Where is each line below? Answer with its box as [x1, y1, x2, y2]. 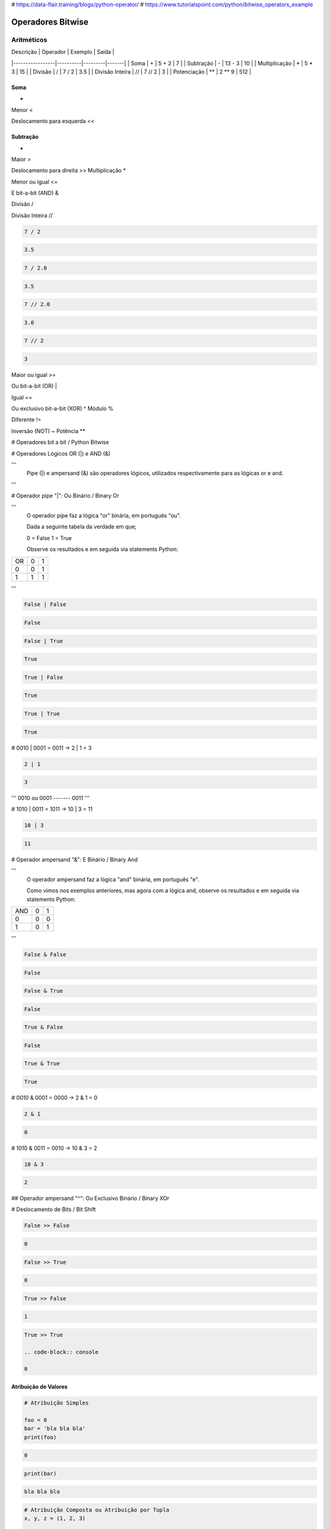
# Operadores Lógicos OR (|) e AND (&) [11, 450, 111, 457]
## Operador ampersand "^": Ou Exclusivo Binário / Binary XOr [11, 1194, 170, 1202]
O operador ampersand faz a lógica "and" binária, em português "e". [26, 875, 200, 883]
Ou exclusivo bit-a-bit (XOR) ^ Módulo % [11, 405, 114, 412]
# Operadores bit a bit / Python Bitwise [11, 439, 109, 446]
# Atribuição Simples [24, 1399, 89, 1407]
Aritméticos [11, 35, 48, 44]
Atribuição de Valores [11, 1383, 68, 1391]
